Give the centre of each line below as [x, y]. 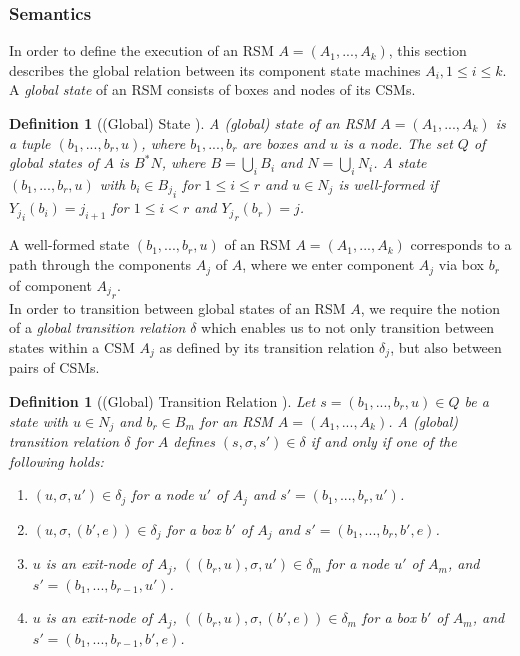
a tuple [30, 142]
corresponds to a [461, 244]
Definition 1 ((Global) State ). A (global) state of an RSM [192, 123]
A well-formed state [69, 244]
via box [461, 264]
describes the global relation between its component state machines [215, 69]
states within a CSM [72, 346]
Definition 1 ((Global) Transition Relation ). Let [162, 401]
